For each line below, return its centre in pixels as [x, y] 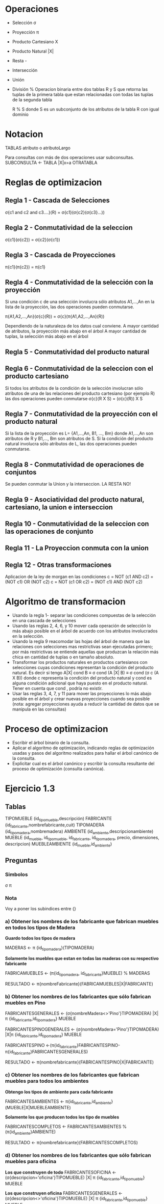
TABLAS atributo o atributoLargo [38, 148]
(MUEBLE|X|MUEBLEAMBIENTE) [38, 1108]
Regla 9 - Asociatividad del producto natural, [75, 499]
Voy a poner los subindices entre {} [41, 908]
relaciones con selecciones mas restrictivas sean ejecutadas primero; [82, 647]
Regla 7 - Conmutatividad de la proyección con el [82, 414]
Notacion [24, 134]
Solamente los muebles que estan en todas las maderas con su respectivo [82, 958]
